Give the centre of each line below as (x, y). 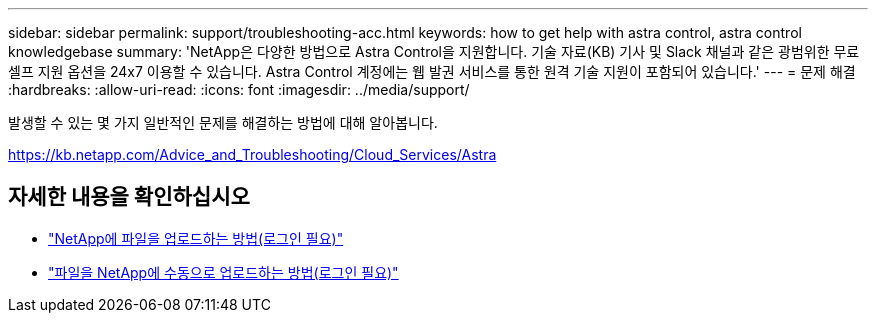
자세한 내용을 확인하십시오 (129, 197)
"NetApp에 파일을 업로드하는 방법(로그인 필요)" (196, 238)
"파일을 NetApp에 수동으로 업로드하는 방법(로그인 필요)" (223, 272)
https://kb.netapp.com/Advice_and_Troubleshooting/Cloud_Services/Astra (252, 154)
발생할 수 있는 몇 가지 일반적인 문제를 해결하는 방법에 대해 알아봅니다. (223, 122)
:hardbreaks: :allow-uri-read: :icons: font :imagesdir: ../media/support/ (239, 89)
